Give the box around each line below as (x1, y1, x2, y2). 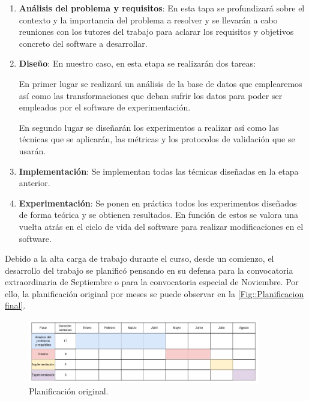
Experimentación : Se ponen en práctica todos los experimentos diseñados (19, 196, 297, 209)
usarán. (19, 144, 46, 157)
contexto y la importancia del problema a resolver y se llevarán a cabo (19, 13, 278, 26)
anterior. (19, 176, 50, 189)
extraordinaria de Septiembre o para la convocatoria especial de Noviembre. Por (5, 276, 299, 288)
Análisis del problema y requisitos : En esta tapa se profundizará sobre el (19, 2, 305, 14)
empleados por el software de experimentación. (19, 101, 191, 113)
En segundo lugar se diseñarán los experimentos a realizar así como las (19, 121, 279, 133)
